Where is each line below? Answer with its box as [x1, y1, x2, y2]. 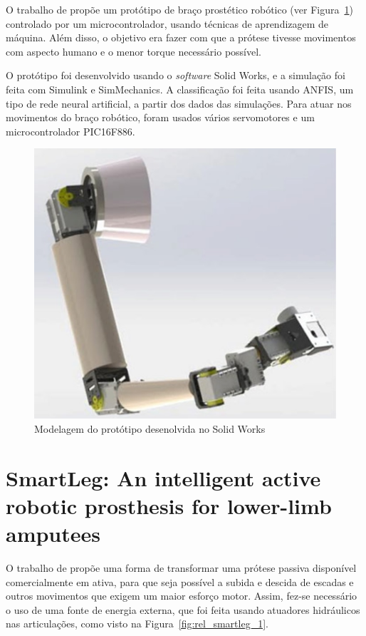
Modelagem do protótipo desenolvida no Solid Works [34, 421, 266, 436]
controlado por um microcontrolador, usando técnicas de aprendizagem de [6, 16, 329, 31]
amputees [6, 519, 101, 548]
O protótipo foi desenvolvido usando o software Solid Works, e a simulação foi [6, 68, 345, 83]
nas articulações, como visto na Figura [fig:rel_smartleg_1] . [6, 616, 268, 631]
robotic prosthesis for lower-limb [6, 491, 332, 520]
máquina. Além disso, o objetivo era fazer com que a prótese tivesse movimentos [6, 30, 356, 45]
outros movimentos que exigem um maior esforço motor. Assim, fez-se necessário [6, 588, 357, 603]
